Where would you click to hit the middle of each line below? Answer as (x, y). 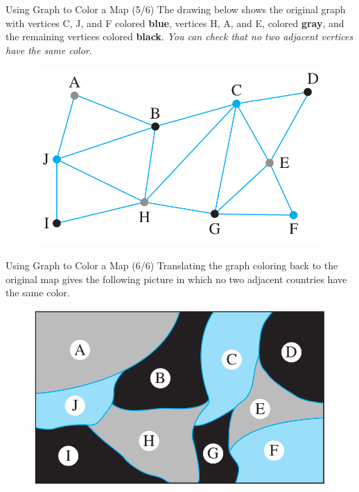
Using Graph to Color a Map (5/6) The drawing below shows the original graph (176, 9)
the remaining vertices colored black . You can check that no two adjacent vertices (179, 36)
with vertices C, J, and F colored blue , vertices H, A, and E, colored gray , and (175, 23)
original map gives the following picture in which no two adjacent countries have (176, 279)
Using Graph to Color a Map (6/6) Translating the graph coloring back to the (172, 265)
